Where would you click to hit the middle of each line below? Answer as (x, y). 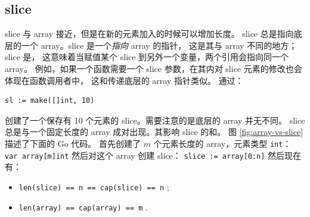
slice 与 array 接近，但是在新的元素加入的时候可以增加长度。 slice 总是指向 (149, 34)
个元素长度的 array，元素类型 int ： (222, 143)
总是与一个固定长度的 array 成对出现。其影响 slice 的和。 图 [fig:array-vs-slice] (154, 132)
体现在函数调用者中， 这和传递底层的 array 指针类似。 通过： (124, 80)
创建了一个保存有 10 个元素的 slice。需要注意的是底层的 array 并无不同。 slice (155, 120)
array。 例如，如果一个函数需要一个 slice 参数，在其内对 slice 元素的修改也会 (154, 68)
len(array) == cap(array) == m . (83, 207)
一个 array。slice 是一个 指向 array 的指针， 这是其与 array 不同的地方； (159, 45)
